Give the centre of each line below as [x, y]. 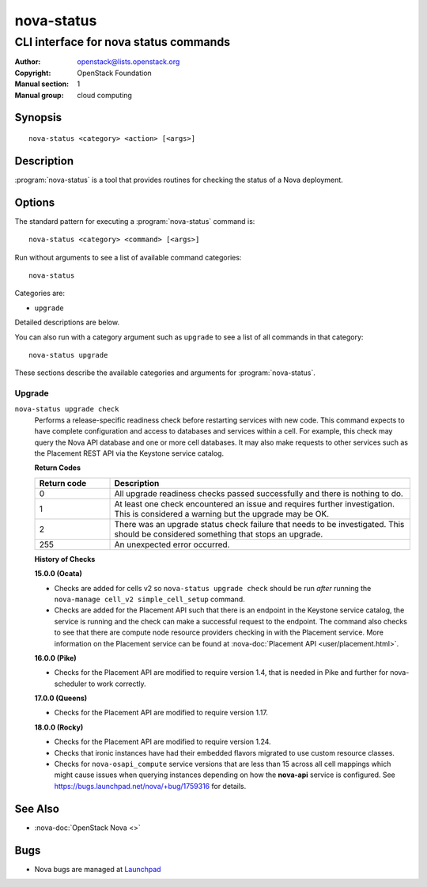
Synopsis [38, 118]
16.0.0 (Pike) [55, 658]
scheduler [70, 684]
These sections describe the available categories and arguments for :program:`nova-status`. [165, 373]
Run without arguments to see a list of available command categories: [128, 257]
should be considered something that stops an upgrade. [219, 534]
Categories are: [40, 294]
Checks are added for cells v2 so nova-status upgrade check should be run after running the [213, 588]
